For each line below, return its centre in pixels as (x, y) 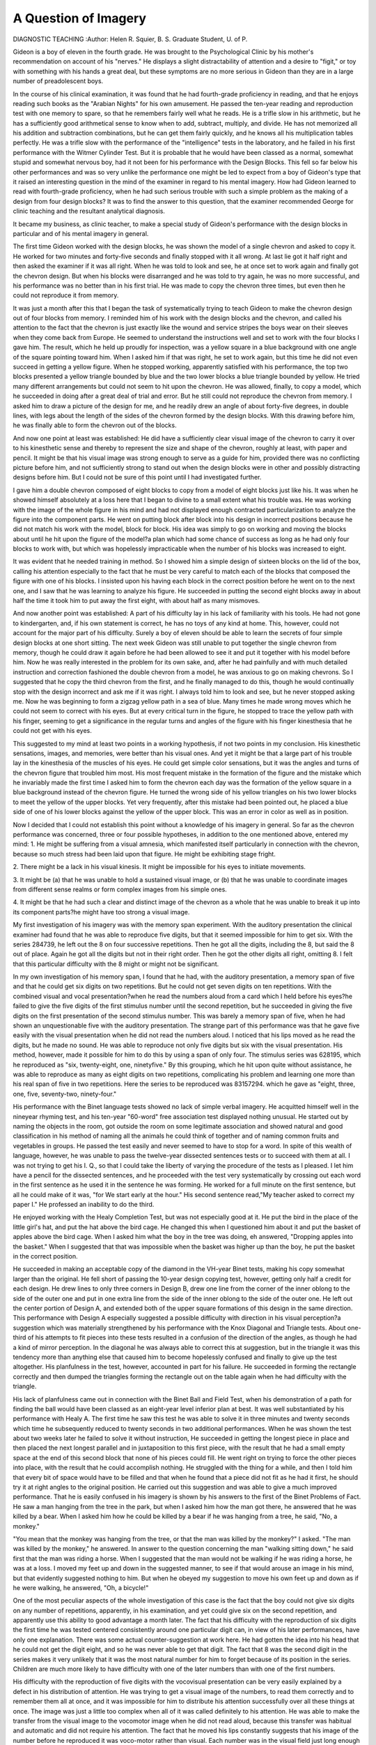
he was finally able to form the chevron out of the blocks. (95, 425)
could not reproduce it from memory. (66, 295)
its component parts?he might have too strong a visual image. (101, 912)
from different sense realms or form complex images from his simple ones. (120, 889)
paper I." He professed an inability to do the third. (84, 1205)
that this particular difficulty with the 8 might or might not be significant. (116, 964)
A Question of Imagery (79, 18)
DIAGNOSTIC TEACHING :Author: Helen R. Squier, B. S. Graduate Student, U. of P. (130, 39)
